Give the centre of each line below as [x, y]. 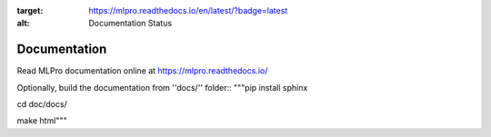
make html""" [42, 121]
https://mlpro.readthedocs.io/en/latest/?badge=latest [188, 10]
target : [30, 10]
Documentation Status [130, 24]
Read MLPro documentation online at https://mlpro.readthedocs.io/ [142, 71]
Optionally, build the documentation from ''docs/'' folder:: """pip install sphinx [162, 87]
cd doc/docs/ [42, 104]
